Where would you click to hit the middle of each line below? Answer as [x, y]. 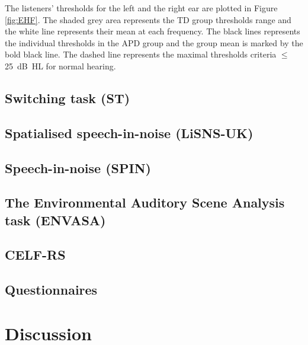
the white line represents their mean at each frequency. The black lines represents [153, 31]
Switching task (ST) [68, 98]
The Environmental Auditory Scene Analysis [145, 202]
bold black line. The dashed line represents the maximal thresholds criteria [141, 54]
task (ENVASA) [55, 220]
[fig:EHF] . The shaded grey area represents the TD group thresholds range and [148, 19]
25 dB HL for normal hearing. [60, 66]
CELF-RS [35, 255]
